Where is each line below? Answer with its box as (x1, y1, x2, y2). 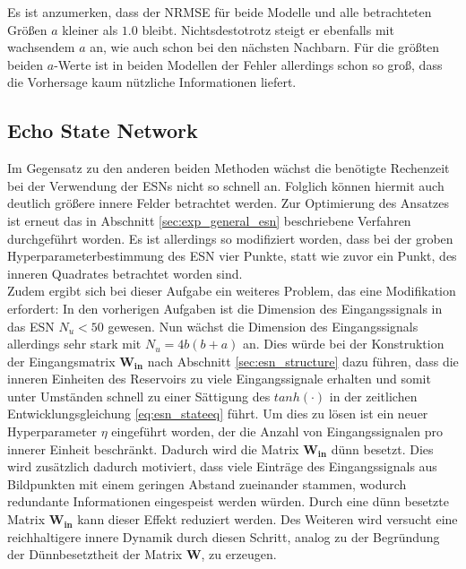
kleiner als (62, 20, 118, 39)
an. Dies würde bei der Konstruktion (242, 334, 444, 353)
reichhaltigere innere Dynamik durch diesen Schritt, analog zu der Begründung (7, 527, 440, 546)
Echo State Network (7, 116, 198, 144)
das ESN (7, 316, 55, 335)
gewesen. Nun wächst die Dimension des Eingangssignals (108, 316, 419, 335)
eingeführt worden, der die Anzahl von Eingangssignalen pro (111, 422, 443, 441)
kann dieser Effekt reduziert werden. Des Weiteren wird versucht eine (77, 510, 458, 529)
